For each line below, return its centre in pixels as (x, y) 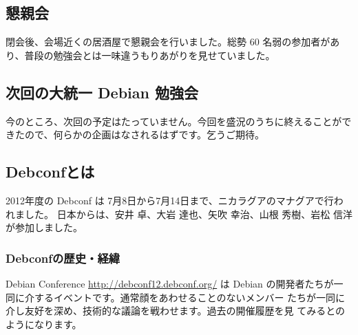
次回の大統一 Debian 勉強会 (102, 92)
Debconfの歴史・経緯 (63, 258)
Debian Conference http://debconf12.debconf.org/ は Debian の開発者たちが (170, 283)
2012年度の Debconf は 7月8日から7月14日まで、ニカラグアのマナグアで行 (170, 200)
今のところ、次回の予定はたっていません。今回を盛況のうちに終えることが (174, 121)
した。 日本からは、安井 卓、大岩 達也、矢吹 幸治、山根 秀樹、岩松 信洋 (188, 214)
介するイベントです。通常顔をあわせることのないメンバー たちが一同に (185, 297)
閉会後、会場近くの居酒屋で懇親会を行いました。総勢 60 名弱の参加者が (168, 42)
